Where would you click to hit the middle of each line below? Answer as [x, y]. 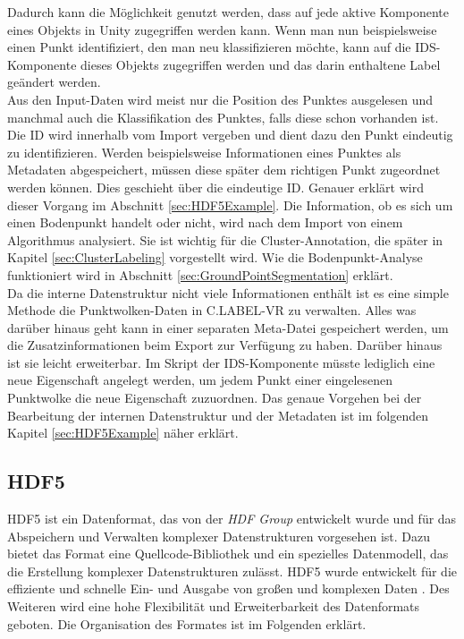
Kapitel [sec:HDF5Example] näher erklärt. [123, 433]
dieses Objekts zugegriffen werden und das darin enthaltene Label [261, 64]
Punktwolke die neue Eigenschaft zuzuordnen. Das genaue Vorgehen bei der [215, 398]
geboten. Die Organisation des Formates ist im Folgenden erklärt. [187, 623]
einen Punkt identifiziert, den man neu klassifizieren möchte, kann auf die [209, 47]
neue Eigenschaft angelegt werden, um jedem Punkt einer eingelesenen [200, 380]
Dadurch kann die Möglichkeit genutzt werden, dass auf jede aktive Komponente [228, 12]
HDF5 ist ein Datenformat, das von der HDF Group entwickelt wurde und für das [232, 519]
